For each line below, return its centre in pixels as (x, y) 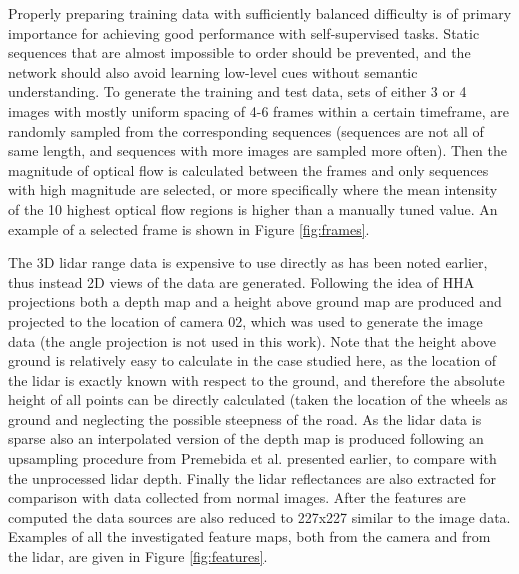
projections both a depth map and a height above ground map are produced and (255, 301)
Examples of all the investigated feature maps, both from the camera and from (249, 536)
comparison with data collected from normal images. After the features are (237, 497)
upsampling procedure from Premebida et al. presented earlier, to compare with (252, 458)
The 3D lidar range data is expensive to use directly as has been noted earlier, (248, 262)
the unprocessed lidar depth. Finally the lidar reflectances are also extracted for (252, 477)
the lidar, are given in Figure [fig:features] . (138, 556)
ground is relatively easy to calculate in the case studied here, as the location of (252, 360)
